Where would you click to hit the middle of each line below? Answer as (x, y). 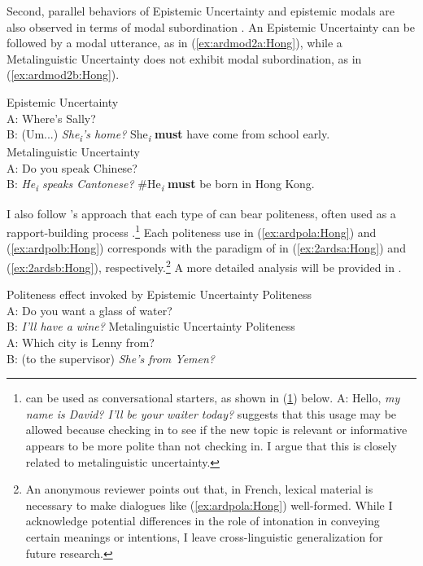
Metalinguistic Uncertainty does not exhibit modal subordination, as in (184, 58)
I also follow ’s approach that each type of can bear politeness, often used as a (201, 213)
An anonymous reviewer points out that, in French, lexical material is (199, 489)
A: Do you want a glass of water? (89, 310)
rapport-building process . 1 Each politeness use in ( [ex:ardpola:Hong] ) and (192, 231)
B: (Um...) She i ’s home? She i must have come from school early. (168, 135)
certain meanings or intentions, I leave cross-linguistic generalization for (204, 537)
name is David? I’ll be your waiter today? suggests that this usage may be (211, 413)
